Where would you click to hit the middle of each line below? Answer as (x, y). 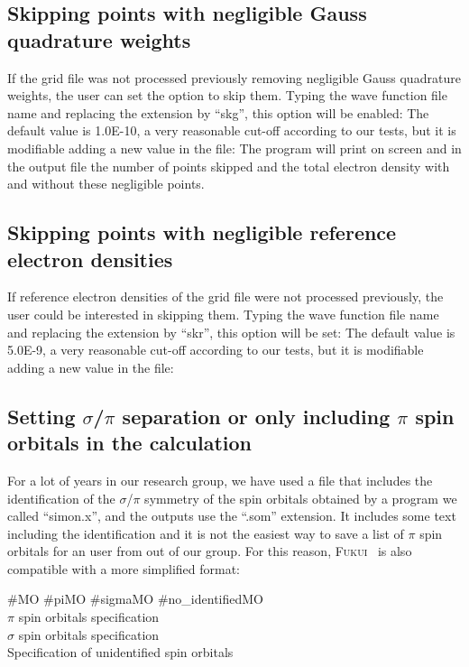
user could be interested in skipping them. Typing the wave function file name (223, 314)
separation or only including (256, 416)
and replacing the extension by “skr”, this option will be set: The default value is (231, 332)
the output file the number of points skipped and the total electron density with (229, 166)
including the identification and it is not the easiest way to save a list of (206, 533)
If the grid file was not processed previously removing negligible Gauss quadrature (234, 77)
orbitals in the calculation (129, 443)
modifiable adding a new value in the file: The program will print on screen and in (234, 148)
